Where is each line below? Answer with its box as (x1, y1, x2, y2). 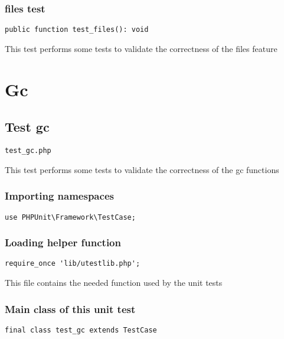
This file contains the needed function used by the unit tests (5, 276, 223, 289)
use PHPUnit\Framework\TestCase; (5, 213, 136, 221)
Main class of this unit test (5, 301, 136, 316)
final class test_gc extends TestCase (5, 325, 157, 334)
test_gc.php (5, 146, 51, 155)
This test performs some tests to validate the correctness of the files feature (5, 42, 278, 54)
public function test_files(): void (5, 25, 149, 34)
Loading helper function (5, 235, 121, 250)
